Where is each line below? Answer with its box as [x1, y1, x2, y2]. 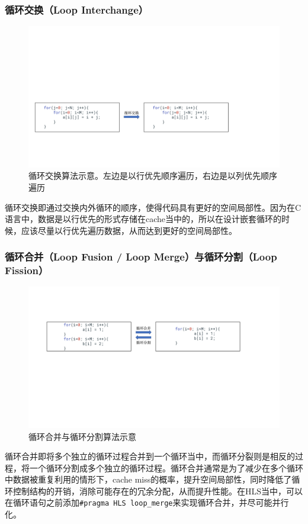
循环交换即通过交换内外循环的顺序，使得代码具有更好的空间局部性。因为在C [5, 201, 301, 213]
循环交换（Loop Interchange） [5, 2, 149, 17]
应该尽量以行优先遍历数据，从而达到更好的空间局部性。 [21, 224, 237, 236]
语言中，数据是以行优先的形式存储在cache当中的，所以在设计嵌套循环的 [5, 213, 282, 225]
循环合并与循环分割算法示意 [28, 430, 136, 442]
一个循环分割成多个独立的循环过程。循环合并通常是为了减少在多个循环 [29, 461, 303, 474]
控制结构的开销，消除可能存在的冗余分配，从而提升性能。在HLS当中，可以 [12, 484, 303, 497]
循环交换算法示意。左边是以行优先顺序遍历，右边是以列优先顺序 [28, 169, 277, 182]
